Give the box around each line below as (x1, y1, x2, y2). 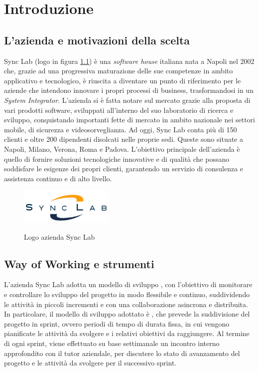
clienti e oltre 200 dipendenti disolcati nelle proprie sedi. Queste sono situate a (4, 134, 243, 144)
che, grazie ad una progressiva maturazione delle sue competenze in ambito (4, 65, 233, 76)
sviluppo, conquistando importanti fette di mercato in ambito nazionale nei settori (4, 114, 255, 125)
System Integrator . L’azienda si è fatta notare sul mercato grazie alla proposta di (4, 94, 251, 105)
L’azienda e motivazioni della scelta (4, 32, 190, 47)
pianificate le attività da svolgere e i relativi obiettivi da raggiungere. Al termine (4, 328, 250, 339)
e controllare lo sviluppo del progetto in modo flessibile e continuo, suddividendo (4, 289, 250, 299)
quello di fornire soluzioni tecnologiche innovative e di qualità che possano (4, 153, 230, 164)
